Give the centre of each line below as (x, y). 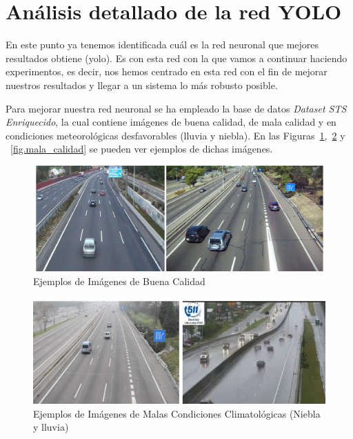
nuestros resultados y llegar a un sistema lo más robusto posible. (142, 85)
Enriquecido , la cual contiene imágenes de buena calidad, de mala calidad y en (171, 122)
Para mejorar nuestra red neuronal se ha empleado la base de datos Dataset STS (176, 108)
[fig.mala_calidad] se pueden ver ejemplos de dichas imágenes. (142, 149)
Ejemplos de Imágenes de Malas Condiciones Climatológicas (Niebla (177, 413)
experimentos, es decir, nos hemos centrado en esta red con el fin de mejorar (167, 71)
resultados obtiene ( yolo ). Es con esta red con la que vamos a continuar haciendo (176, 58)
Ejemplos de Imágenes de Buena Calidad (119, 281)
